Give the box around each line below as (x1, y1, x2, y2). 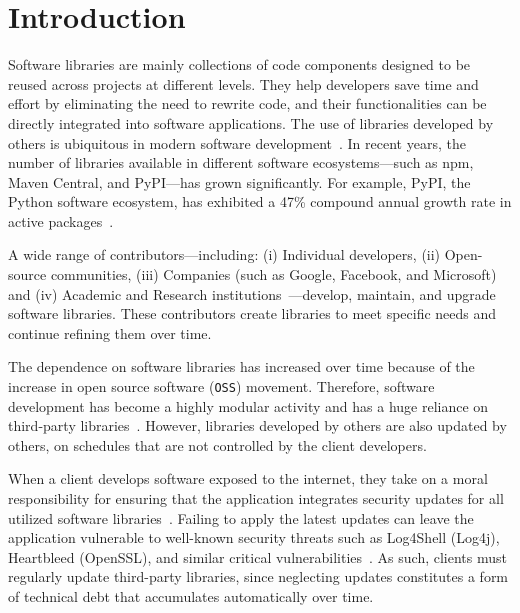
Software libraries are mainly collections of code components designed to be (8, 54, 471, 75)
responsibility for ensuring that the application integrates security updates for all (8, 488, 504, 509)
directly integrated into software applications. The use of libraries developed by (8, 112, 494, 133)
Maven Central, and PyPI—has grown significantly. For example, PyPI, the (8, 171, 471, 192)
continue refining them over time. (8, 322, 212, 343)
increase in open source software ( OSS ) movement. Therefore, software (8, 376, 435, 397)
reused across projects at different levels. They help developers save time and (8, 73, 479, 94)
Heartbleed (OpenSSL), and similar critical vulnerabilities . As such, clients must (8, 546, 508, 567)
